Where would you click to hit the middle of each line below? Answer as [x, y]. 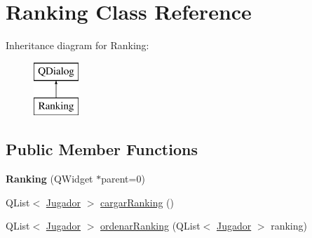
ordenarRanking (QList [150, 226]
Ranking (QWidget [49, 179]
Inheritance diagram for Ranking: [77, 45]
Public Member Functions [102, 149]
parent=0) [123, 179]
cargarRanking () [137, 202]
